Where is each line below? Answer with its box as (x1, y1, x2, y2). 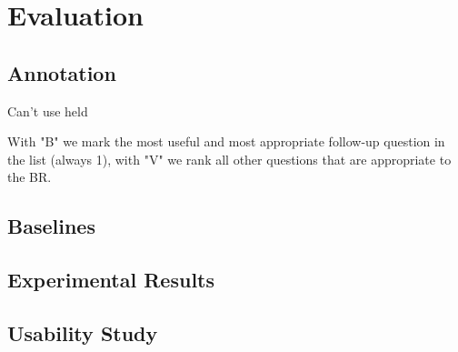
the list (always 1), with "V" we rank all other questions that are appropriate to (7, 149, 452, 168)
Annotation (7, 58, 116, 86)
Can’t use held (7, 101, 88, 120)
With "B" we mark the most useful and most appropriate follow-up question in (7, 132, 445, 151)
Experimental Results (7, 266, 214, 294)
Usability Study (7, 318, 158, 347)
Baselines (7, 212, 95, 240)
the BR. (7, 167, 52, 186)
